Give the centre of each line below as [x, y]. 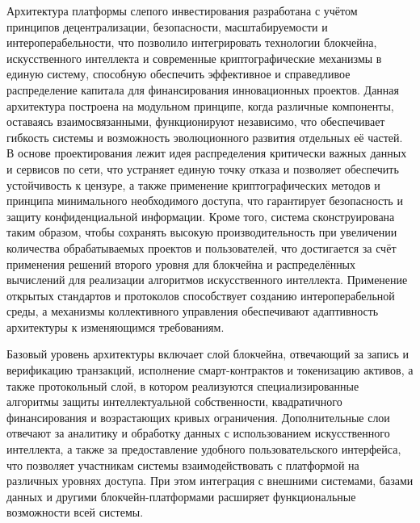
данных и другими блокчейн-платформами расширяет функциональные [181, 496]
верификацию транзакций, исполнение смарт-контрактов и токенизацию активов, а [210, 370]
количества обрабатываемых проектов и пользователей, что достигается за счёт [202, 247]
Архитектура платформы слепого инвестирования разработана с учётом [182, 10]
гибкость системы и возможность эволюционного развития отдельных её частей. [205, 137]
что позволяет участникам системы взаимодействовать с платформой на [183, 464]
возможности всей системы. [75, 512]
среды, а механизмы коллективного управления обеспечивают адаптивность [193, 311]
